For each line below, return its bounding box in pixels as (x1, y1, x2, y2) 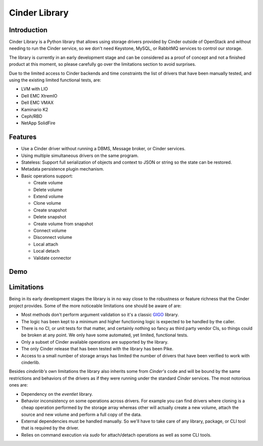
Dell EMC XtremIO (21, 93, 58, 98)
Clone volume (33, 200, 61, 206)
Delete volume (33, 187, 63, 193)
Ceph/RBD (21, 113, 42, 119)
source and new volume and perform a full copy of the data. (21, 411, 142, 417)
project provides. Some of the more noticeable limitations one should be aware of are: (9, 303, 182, 309)
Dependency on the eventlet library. (21, 391, 93, 397)
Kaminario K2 (21, 106, 49, 112)
